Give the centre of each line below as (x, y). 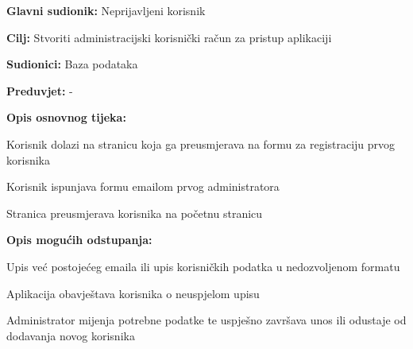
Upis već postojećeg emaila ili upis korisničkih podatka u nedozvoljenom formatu (203, 266)
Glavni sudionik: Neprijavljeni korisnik (106, 10)
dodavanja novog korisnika (71, 335)
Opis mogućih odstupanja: (79, 240)
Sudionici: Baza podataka (72, 64)
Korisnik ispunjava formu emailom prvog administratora (143, 186)
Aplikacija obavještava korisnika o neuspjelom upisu (133, 293)
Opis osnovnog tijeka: (66, 117)
